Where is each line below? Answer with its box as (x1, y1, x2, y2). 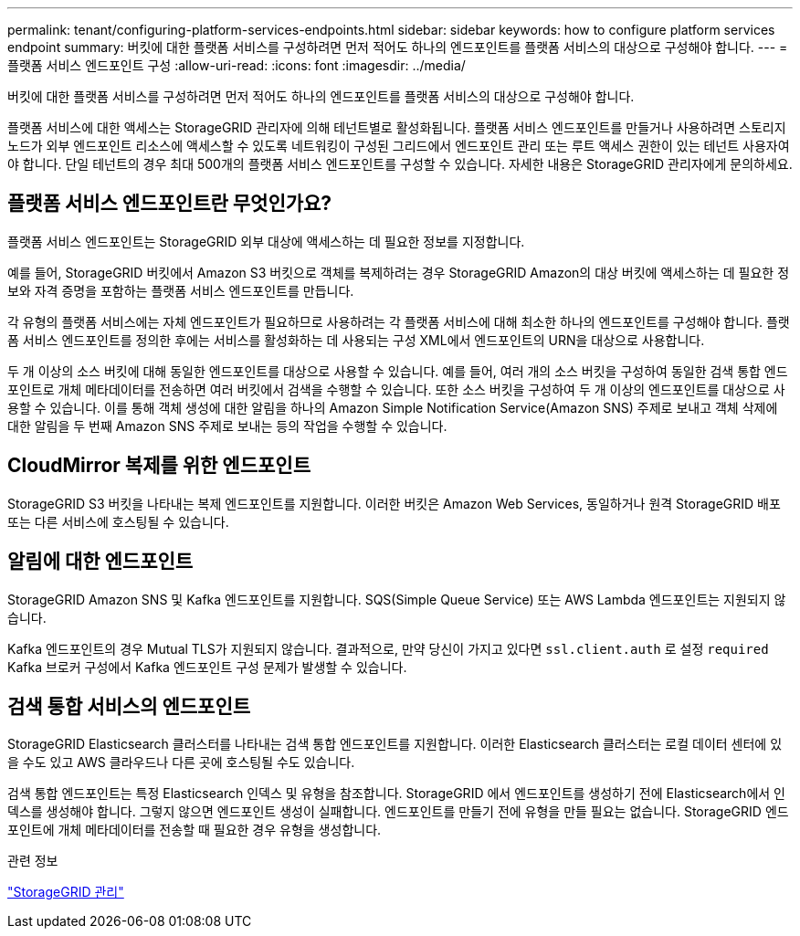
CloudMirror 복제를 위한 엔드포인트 (7, 454, 311, 478)
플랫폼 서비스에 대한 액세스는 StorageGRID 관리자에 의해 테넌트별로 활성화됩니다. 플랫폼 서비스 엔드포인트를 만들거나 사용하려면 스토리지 (7, 120, 786, 135)
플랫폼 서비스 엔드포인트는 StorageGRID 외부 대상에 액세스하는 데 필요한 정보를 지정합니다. (7, 233, 525, 249)
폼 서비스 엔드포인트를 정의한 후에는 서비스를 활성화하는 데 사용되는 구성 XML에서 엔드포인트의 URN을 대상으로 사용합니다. (7, 331, 705, 348)
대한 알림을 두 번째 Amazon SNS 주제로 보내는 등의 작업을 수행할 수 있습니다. (7, 417, 447, 434)
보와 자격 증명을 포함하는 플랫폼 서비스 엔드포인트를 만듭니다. (7, 282, 354, 299)
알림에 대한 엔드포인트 (7, 550, 194, 573)
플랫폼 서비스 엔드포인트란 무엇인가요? (7, 192, 332, 216)
